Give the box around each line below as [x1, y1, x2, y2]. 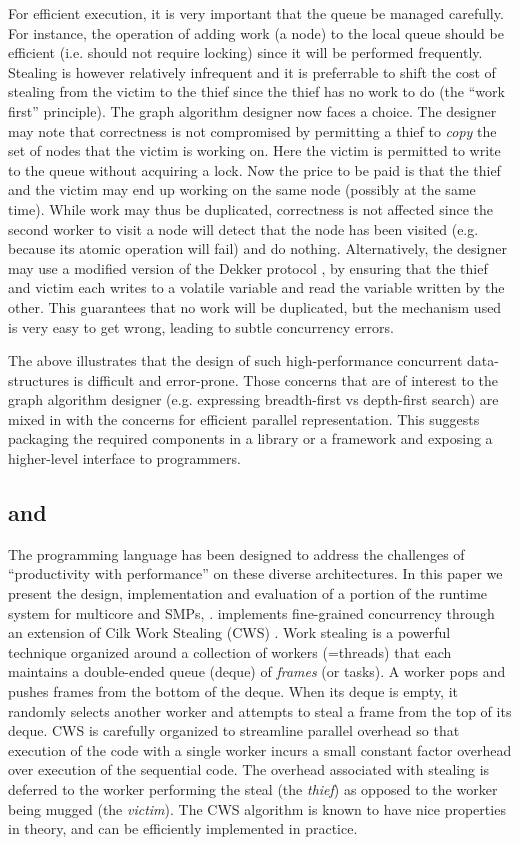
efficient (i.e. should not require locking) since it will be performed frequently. [8, 42, 483, 63]
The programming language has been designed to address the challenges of [8, 543, 465, 564]
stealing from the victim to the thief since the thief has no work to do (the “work [8, 81, 505, 102]
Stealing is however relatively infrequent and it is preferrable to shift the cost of [8, 61, 496, 82]
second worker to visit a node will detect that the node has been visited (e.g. [8, 218, 479, 239]
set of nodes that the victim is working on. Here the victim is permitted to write [8, 140, 501, 161]
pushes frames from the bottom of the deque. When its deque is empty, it [8, 681, 459, 702]
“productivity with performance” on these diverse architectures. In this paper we [8, 563, 503, 584]
